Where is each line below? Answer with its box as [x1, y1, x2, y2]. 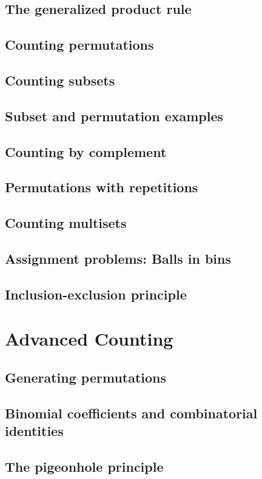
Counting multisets [5, 213, 127, 232]
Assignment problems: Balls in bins [5, 249, 232, 267]
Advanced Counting [5, 326, 173, 351]
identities [5, 421, 64, 440]
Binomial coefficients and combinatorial [5, 403, 258, 422]
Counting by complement [5, 142, 167, 161]
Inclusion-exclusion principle [5, 284, 187, 303]
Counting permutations [5, 35, 154, 54]
